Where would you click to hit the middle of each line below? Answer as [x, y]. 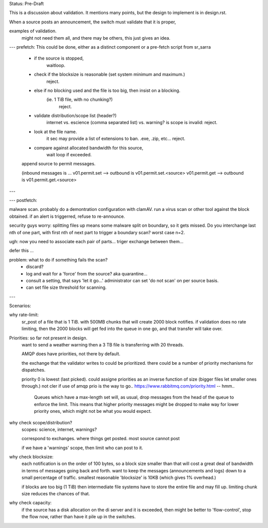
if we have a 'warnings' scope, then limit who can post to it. [82, 448]
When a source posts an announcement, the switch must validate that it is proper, [93, 22]
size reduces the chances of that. [56, 494]
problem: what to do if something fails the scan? [58, 260]
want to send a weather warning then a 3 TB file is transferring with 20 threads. [103, 345]
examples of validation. [33, 31]
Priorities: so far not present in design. [48, 338]
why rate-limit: [24, 315]
